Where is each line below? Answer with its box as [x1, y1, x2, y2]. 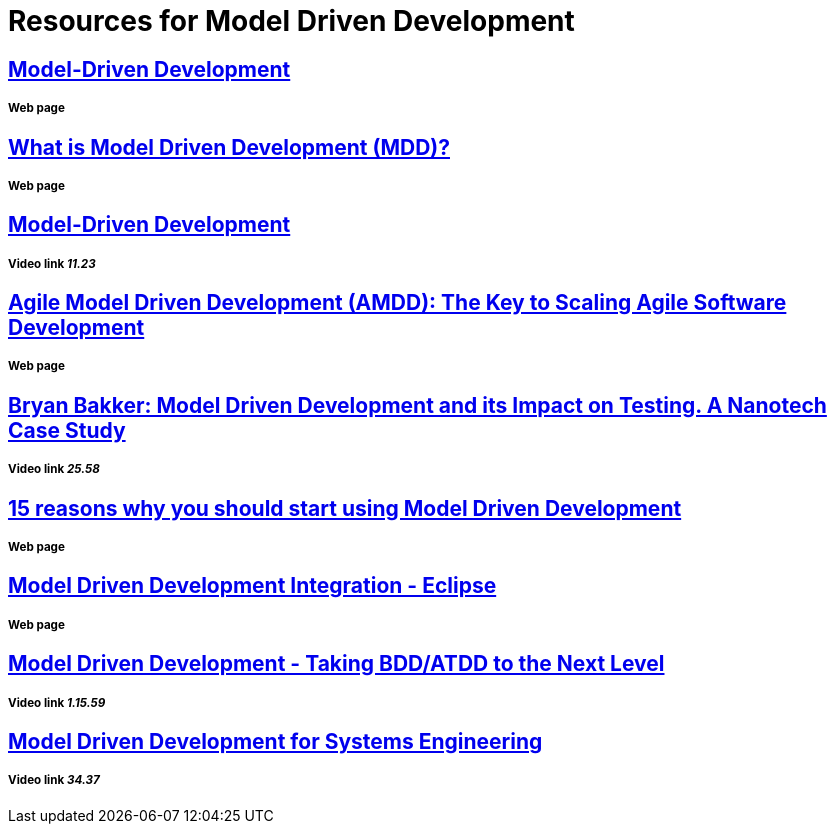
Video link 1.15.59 [8, 695, 106, 710]
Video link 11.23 [8, 256, 96, 271]
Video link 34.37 [8, 773, 100, 788]
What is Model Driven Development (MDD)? [8, 134, 450, 160]
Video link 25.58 [8, 462, 100, 477]
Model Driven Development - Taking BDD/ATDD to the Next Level [8, 651, 665, 677]
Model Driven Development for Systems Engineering [8, 729, 543, 754]
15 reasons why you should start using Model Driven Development [8, 495, 682, 521]
